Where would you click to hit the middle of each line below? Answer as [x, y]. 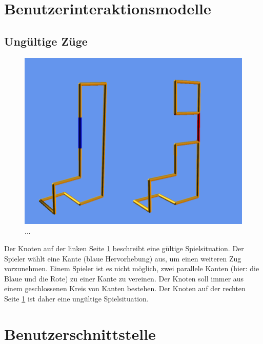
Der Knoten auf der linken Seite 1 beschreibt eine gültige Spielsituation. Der [124, 248]
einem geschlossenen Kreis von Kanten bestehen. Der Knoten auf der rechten [125, 288]
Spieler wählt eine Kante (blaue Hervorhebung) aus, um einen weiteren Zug [123, 258]
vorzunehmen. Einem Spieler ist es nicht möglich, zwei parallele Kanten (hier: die [132, 268]
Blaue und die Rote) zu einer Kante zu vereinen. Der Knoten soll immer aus [124, 278]
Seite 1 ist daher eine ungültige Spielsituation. [76, 298]
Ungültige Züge [46, 41]
